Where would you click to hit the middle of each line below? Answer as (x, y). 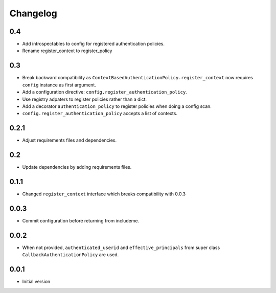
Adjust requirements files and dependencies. (70, 140)
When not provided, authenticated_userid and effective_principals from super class (121, 247)
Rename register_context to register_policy (67, 51)
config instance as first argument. (59, 85)
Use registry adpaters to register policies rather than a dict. (84, 99)
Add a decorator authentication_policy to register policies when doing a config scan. (117, 106)
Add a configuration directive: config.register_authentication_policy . (105, 92)
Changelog (33, 13)
